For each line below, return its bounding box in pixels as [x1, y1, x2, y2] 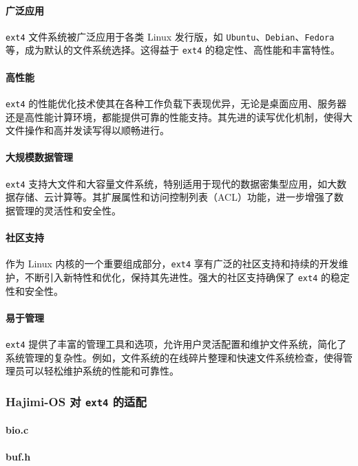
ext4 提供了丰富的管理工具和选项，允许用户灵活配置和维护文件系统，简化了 [6, 336, 347, 351]
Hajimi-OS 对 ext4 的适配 [6, 392, 147, 410]
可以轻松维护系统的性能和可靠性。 [24, 364, 179, 378]
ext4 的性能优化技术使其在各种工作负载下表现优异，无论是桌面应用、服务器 [6, 96, 347, 110]
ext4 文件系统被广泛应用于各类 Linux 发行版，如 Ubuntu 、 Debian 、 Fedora [6, 29, 335, 43]
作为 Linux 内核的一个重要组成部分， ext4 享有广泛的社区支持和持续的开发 [6, 256, 339, 271]
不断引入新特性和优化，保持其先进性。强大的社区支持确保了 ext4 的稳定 [24, 269, 350, 284]
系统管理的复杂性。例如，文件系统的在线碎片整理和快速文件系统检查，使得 [6, 350, 343, 364]
